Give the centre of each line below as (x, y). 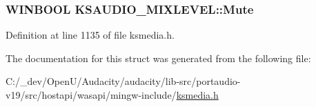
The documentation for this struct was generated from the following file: (158, 58)
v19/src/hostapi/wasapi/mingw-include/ (91, 95)
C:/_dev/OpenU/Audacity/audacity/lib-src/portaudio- (123, 81)
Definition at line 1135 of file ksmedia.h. (90, 35)
